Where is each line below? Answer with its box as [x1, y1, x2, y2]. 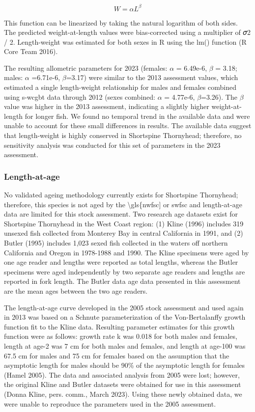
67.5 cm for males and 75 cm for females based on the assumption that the [4, 350, 229, 360]
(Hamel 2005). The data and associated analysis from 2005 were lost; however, [4, 369, 240, 380]
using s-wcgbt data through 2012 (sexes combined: [4, 91, 155, 102]
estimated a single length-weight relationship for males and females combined [4, 82, 236, 92]
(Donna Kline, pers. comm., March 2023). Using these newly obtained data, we [4, 388, 242, 399]
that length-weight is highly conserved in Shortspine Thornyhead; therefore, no [4, 130, 242, 140]
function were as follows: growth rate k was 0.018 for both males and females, [4, 331, 237, 341]
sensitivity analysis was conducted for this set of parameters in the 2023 [4, 139, 221, 150]
